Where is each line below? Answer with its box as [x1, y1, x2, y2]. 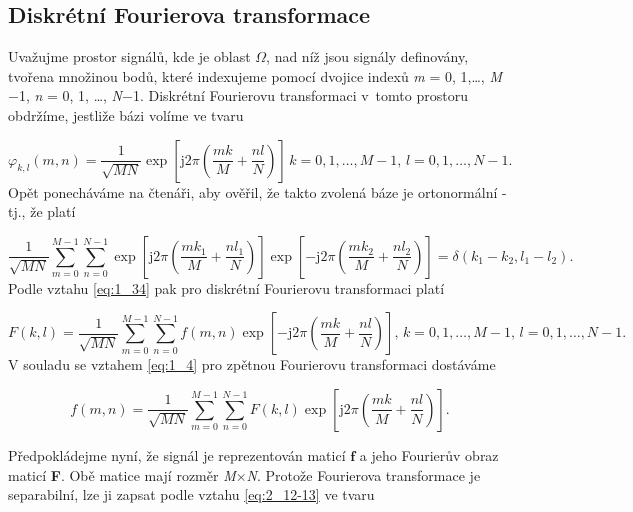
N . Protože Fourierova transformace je [246, 464, 481, 485]
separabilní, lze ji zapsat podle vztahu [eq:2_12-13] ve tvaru [8, 484, 375, 505]
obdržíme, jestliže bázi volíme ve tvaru [8, 104, 244, 125]
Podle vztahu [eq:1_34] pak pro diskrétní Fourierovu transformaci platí [8, 277, 445, 298]
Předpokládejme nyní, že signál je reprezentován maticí [8, 444, 346, 465]
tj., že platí [8, 201, 76, 222]
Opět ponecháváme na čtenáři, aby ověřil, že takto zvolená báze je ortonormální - [8, 181, 507, 202]
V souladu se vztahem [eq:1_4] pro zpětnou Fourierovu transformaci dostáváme [8, 354, 496, 375]
